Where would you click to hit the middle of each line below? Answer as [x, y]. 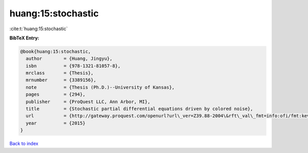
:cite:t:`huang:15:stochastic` [38, 29]
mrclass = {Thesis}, [60, 73]
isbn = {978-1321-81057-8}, [73, 66]
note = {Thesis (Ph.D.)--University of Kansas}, [100, 87]
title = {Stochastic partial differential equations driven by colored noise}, [140, 109]
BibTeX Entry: [24, 38]
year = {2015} [56, 123]
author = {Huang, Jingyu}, [69, 59]
